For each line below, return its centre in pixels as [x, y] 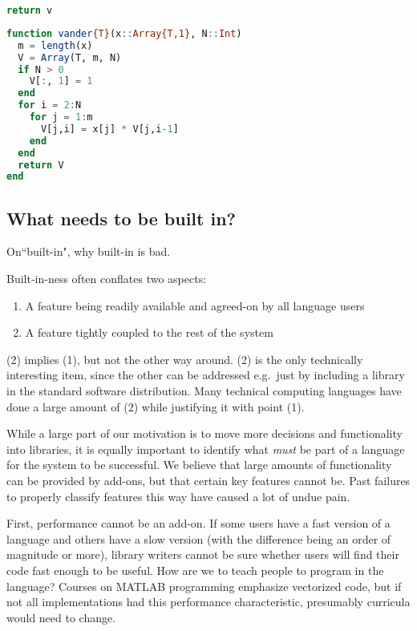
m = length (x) [55, 45]
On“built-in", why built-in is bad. [89, 251]
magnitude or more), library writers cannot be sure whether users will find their [203, 554]
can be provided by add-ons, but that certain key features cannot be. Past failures [208, 480]
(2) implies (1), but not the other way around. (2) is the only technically [185, 359]
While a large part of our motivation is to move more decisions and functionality [204, 433]
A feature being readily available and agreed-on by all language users [195, 305]
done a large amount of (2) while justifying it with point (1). [156, 406]
